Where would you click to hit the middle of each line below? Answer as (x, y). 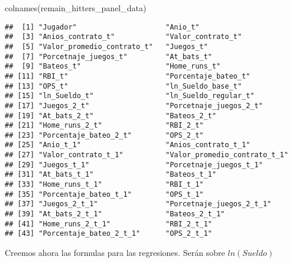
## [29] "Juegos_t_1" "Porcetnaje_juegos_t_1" (134, 165)
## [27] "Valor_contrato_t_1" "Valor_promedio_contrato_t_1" (147, 155)
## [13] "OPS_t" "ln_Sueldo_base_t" (123, 86)
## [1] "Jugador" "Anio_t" (102, 27)
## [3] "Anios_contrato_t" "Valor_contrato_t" (123, 37)
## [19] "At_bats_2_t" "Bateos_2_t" (111, 116)
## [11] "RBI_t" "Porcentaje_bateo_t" (128, 76)
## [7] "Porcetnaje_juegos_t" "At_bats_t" (108, 56)
